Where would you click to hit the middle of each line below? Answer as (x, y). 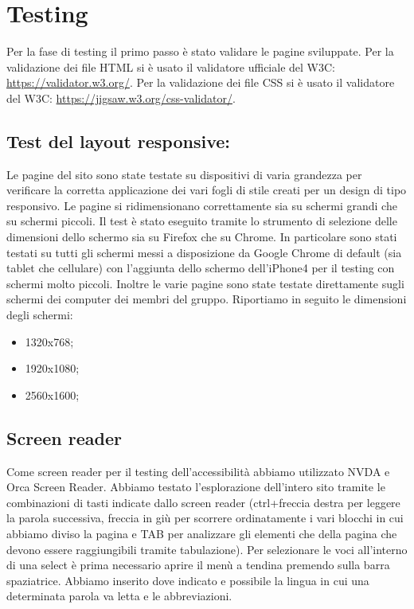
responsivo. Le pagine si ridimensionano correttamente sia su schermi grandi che (202, 205)
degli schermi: (40, 315)
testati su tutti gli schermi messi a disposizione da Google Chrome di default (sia (204, 252)
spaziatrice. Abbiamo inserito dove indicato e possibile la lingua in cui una (188, 580)
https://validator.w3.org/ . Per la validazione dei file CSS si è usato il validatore (201, 82)
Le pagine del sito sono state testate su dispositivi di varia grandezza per (184, 174)
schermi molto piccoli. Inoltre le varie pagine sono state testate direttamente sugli (205, 283)
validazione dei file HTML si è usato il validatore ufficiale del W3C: (171, 66)
